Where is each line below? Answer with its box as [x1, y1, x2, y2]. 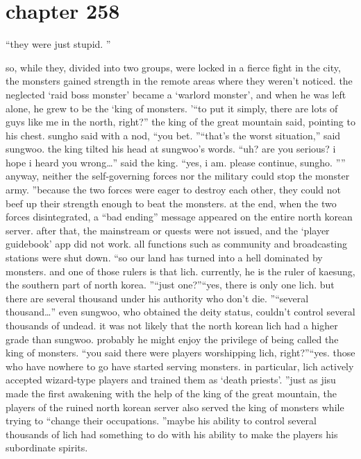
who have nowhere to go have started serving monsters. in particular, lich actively [6, 358, 354, 373]
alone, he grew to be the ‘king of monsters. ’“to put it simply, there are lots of [6, 101, 338, 115]
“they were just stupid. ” [6, 37, 111, 51]
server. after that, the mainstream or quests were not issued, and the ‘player [6, 223, 330, 237]
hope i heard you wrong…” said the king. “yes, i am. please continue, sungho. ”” [6, 155, 346, 169]
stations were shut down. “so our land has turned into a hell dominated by [6, 250, 323, 265]
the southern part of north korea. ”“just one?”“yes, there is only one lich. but [6, 277, 335, 292]
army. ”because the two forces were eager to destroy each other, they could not [6, 182, 341, 197]
